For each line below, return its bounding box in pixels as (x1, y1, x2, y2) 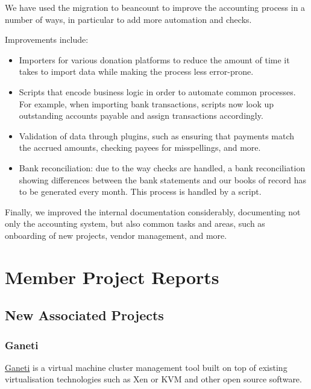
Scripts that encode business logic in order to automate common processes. (19, 85, 296, 98)
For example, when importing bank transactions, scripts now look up (19, 97, 274, 110)
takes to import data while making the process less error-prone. (19, 65, 254, 78)
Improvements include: (5, 33, 89, 46)
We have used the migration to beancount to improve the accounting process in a (5, 1, 306, 13)
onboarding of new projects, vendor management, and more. (5, 229, 227, 241)
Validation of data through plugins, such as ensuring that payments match (19, 129, 295, 142)
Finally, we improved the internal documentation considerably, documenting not (5, 205, 301, 218)
